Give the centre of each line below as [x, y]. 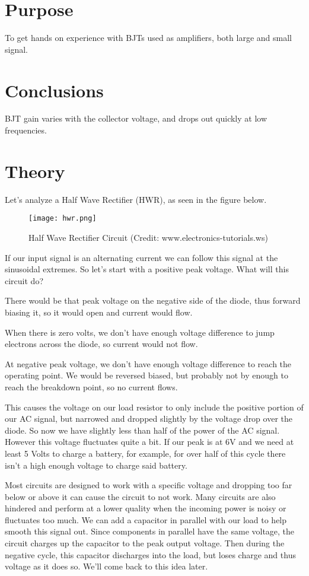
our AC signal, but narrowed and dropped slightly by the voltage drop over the [149, 419]
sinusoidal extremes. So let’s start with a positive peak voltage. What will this [147, 269]
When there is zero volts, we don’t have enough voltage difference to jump [140, 332]
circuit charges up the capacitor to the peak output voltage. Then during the [145, 543]
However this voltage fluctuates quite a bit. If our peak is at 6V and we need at [149, 442]
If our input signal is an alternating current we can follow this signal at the [141, 257]
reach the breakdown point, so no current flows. [91, 386]
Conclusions [54, 90]
